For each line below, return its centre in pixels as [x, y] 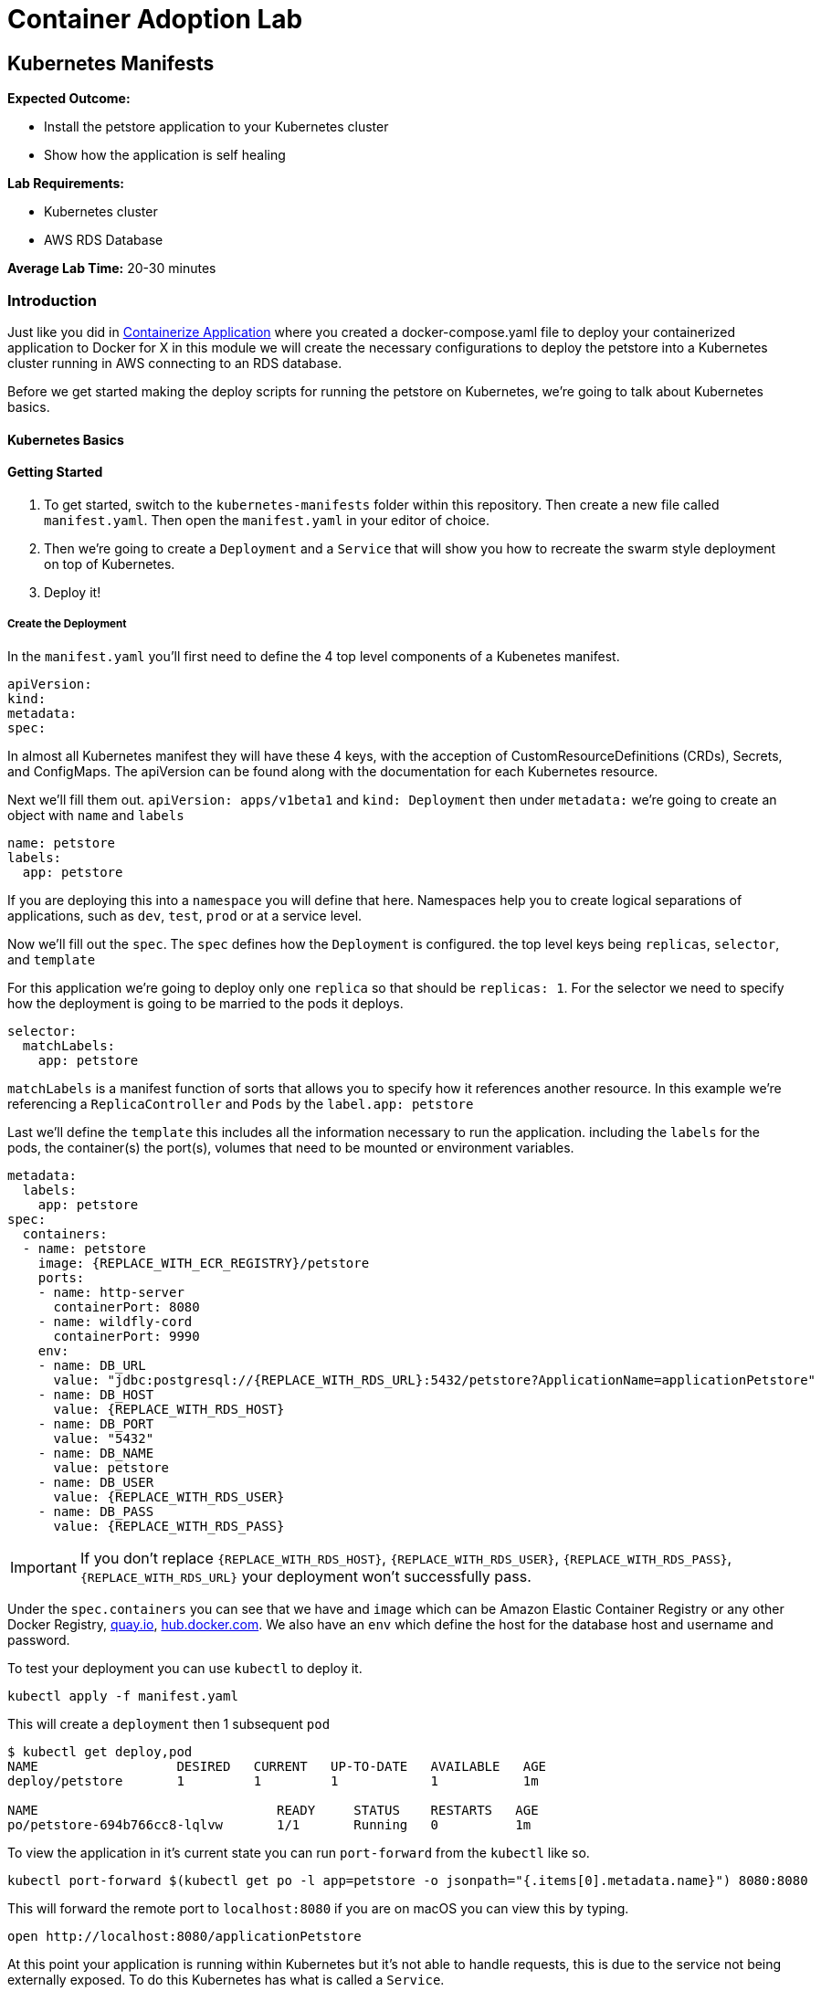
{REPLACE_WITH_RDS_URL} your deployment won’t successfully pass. [305, 1576]
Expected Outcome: [69, 99]
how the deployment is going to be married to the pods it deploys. [205, 1003]
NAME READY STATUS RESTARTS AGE [273, 1810]
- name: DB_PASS [96, 1511]
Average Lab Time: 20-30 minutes [112, 269]
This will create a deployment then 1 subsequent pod [169, 1723]
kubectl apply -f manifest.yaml [123, 1696]
